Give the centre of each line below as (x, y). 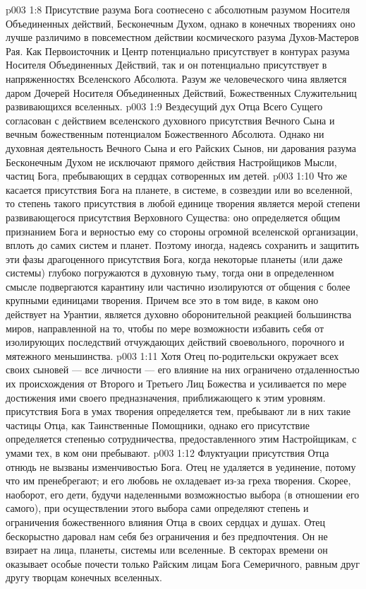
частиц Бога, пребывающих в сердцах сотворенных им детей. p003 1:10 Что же (177, 176)
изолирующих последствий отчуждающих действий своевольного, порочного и (175, 342)
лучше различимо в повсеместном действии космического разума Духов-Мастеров (182, 37)
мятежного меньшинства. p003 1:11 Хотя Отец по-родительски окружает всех (172, 355)
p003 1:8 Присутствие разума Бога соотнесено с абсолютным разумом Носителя (178, 9)
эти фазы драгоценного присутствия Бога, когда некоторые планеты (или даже (174, 258)
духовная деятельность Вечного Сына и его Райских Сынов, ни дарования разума (181, 147)
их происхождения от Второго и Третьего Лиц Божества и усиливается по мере (176, 384)
